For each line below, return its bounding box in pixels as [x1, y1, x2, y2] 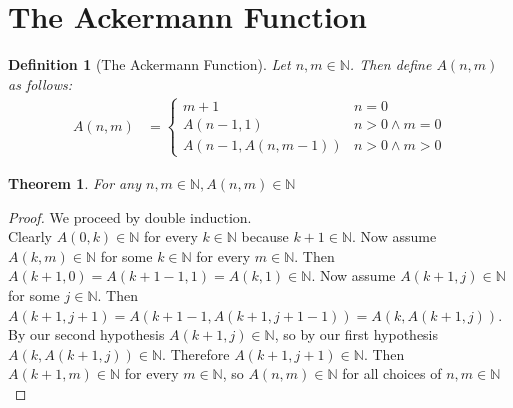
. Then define [349, 54, 432, 75]
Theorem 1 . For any [8, 172, 141, 193]
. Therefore [162, 343, 230, 364]
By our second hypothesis [8, 324, 165, 345]
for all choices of [342, 363, 442, 384]
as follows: [8, 73, 73, 94]
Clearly [8, 226, 52, 247]
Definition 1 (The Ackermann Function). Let [8, 54, 291, 75]
